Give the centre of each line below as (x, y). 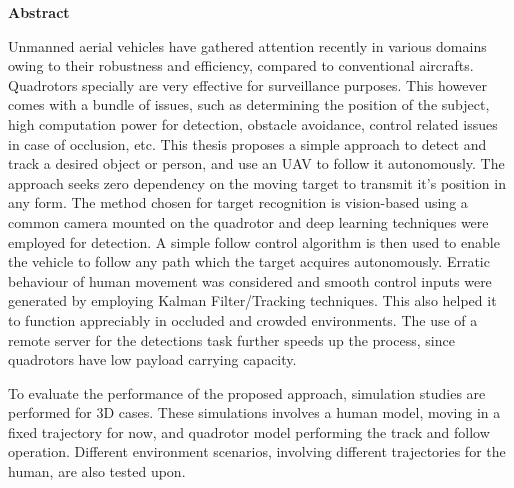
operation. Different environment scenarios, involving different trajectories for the (257, 451)
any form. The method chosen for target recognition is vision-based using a (238, 202)
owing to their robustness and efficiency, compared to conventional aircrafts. (241, 65)
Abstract (39, 12)
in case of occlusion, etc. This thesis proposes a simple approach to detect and (247, 143)
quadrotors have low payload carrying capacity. (152, 359)
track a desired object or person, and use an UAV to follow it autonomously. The (256, 163)
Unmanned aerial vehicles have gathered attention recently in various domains (247, 45)
